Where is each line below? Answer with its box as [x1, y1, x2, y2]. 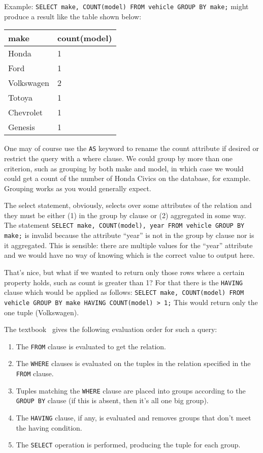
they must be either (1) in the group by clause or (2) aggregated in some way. [4, 209, 246, 220]
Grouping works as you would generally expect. [4, 183, 151, 193]
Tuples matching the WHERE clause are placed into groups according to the [16, 385, 246, 396]
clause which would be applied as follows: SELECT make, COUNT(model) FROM [4, 287, 244, 297]
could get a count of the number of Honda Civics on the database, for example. [4, 173, 251, 184]
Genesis [8, 121, 35, 133]
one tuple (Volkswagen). [4, 307, 79, 317]
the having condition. [16, 422, 82, 433]
